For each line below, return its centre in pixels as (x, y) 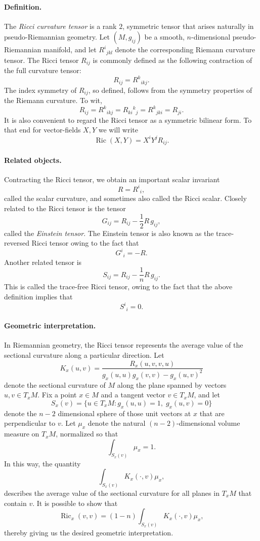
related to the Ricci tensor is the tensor (65, 208)
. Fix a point (57, 395)
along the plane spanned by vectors (172, 384)
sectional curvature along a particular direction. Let (84, 354)
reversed (17, 243)
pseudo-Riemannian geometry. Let (57, 37)
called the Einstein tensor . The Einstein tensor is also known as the (109, 233)
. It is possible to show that (75, 503)
